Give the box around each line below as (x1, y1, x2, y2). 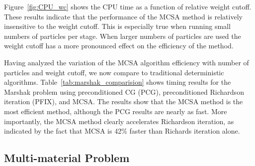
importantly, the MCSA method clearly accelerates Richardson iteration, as (4, 116, 234, 126)
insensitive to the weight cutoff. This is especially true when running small (4, 21, 231, 31)
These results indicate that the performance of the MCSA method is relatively (4, 11, 243, 21)
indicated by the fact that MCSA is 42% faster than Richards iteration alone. (4, 126, 240, 136)
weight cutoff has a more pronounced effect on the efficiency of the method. (4, 40, 234, 51)
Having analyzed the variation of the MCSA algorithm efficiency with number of (4, 57, 249, 67)
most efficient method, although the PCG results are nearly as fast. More (4, 106, 227, 116)
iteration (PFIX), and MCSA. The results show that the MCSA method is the (4, 96, 243, 107)
